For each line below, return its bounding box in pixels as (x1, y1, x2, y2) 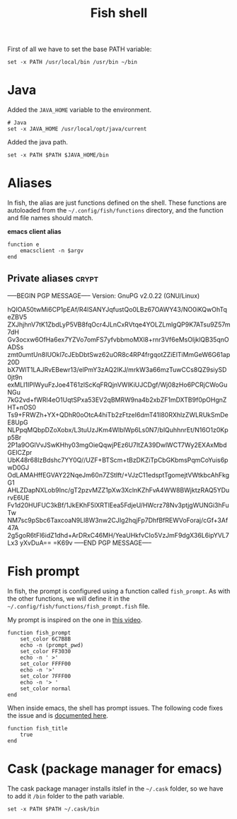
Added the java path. (7, 138, 69, 147)
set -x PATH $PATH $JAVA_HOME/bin (7, 152, 110, 159)
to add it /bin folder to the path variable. (7, 791, 125, 800)
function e (7, 241, 40, 249)
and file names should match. (7, 214, 93, 222)
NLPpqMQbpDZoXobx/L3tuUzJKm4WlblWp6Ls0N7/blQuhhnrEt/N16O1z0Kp (7, 425, 229, 434)
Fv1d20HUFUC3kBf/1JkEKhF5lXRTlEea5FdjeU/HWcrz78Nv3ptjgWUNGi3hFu (7, 501, 230, 509)
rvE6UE (7, 493, 30, 502)
